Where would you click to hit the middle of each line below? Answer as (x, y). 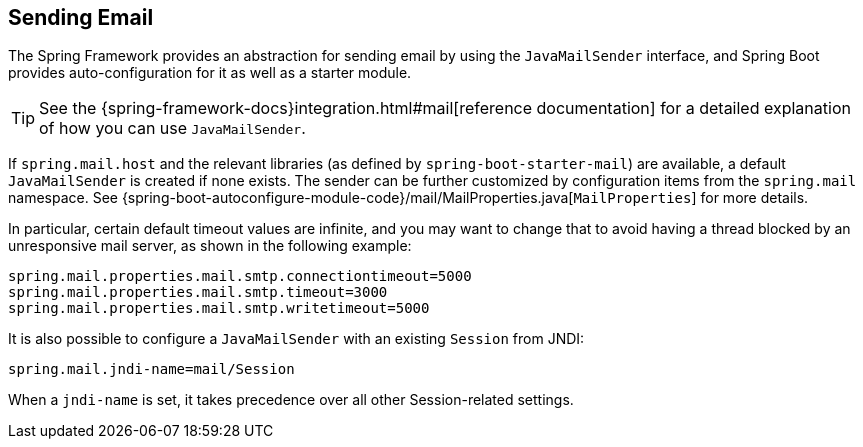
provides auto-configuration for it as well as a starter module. (210, 73)
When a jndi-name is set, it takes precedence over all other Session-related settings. (291, 400)
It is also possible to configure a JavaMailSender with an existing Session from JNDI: (296, 339)
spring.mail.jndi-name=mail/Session (151, 369)
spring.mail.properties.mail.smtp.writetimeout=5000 (219, 308)
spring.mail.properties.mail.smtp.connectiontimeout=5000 (240, 276)
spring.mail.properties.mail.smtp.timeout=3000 (198, 292)
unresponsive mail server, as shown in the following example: (210, 246)
